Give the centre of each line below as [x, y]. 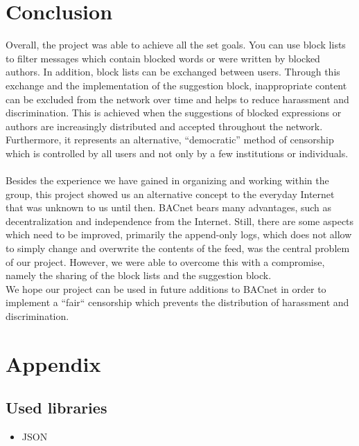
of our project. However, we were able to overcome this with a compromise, [165, 261]
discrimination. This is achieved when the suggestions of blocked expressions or [174, 113]
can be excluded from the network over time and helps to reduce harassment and [177, 99]
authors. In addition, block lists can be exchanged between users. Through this [173, 72]
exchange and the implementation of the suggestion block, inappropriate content [176, 85]
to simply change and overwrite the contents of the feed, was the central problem [178, 248]
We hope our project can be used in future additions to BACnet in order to [166, 288]
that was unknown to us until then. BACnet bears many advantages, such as [169, 207]
